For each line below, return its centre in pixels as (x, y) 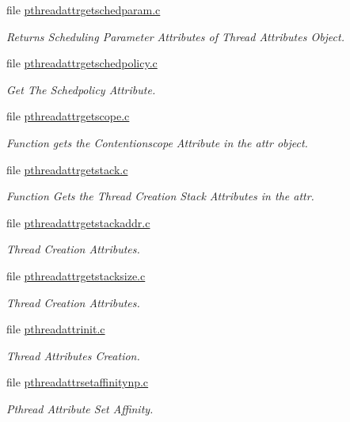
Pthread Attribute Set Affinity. (80, 408)
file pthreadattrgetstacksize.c (76, 275)
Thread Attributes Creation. (73, 355)
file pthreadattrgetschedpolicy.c (82, 63)
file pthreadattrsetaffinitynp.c (78, 382)
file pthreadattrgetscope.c (68, 116)
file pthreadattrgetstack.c (67, 169)
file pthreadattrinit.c (56, 329)
